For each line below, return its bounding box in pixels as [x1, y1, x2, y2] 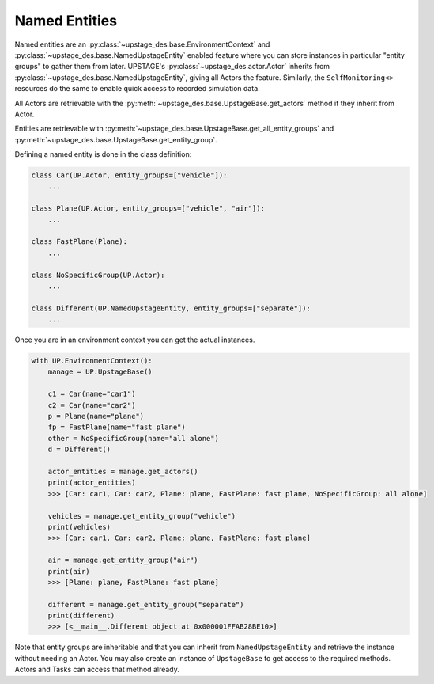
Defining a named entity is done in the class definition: [14, 150, 192, 159]
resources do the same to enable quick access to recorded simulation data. [14, 84, 260, 93]
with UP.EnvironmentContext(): [31, 356, 153, 366]
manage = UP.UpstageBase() [47, 367, 153, 376]
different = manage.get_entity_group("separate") [47, 600, 244, 609]
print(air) [47, 567, 90, 576]
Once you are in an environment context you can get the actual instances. [14, 335, 255, 344]
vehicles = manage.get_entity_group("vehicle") [47, 511, 236, 520]
